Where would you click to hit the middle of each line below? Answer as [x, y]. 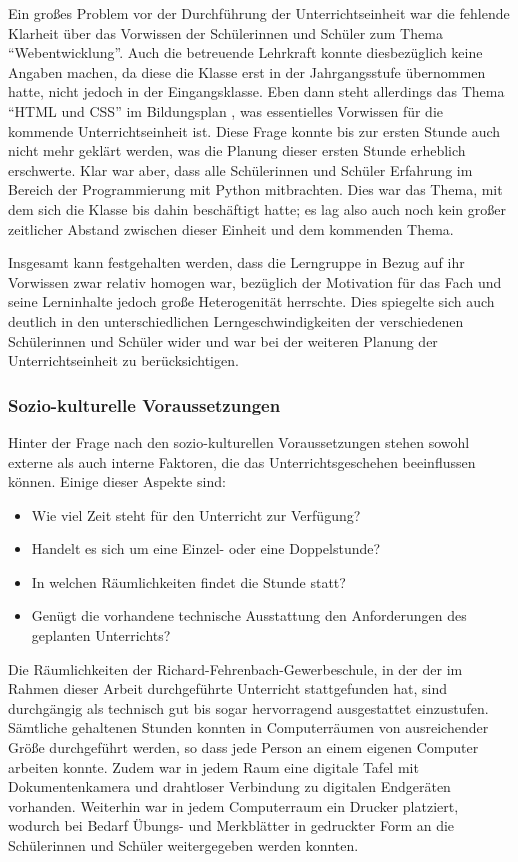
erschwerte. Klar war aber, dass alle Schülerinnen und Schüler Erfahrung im [240, 169]
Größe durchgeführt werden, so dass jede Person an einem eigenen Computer [243, 747]
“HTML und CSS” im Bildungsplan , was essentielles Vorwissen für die [225, 110]
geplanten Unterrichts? [101, 635]
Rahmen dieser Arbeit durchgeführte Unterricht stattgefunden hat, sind [227, 688]
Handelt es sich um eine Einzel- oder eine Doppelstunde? [206, 548]
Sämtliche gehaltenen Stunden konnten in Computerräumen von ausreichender [248, 727]
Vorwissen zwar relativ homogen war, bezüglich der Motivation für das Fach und [255, 281]
